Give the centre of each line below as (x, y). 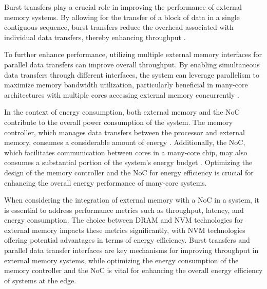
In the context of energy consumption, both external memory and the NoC (122, 112)
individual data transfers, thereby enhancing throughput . (95, 37)
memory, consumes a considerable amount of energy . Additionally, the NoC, (125, 142)
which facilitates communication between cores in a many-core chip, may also (126, 152)
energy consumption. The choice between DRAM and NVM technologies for (124, 220)
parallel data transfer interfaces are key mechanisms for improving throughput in (131, 250)
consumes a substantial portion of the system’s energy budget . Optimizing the (128, 162)
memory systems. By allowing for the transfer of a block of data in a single (122, 17)
